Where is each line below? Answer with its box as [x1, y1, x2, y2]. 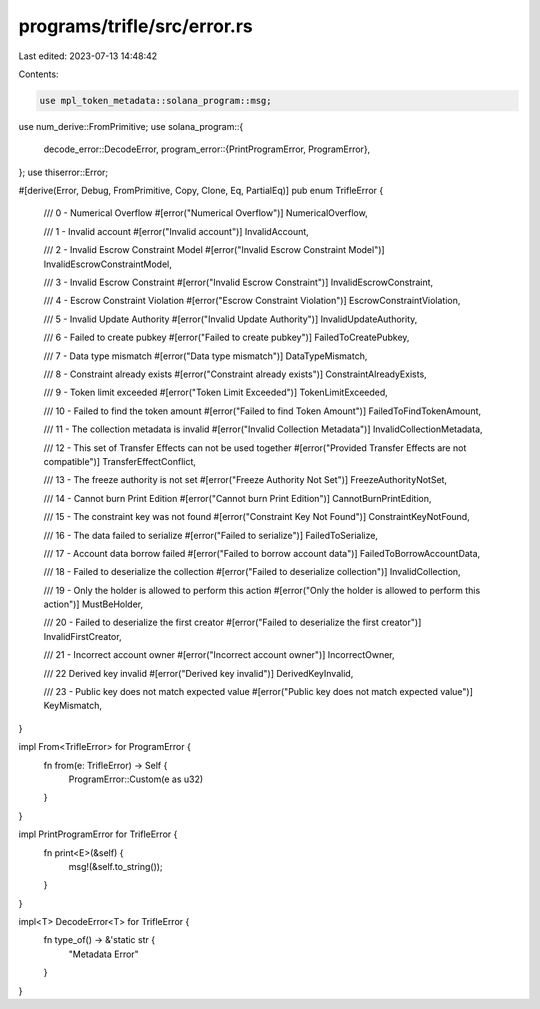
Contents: [18, 68, 59, 80]
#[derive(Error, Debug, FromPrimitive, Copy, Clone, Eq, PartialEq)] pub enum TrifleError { [18, 185, 384, 197]
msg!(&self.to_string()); [68, 860, 164, 872]
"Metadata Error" [68, 948, 139, 960]
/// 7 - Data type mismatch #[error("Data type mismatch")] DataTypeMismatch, [43, 350, 368, 362]
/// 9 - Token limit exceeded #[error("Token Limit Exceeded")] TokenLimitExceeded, [43, 386, 389, 399]
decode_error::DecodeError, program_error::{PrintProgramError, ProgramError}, [43, 143, 371, 155]
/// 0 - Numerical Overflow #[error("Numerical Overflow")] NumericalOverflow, [43, 207, 369, 219]
